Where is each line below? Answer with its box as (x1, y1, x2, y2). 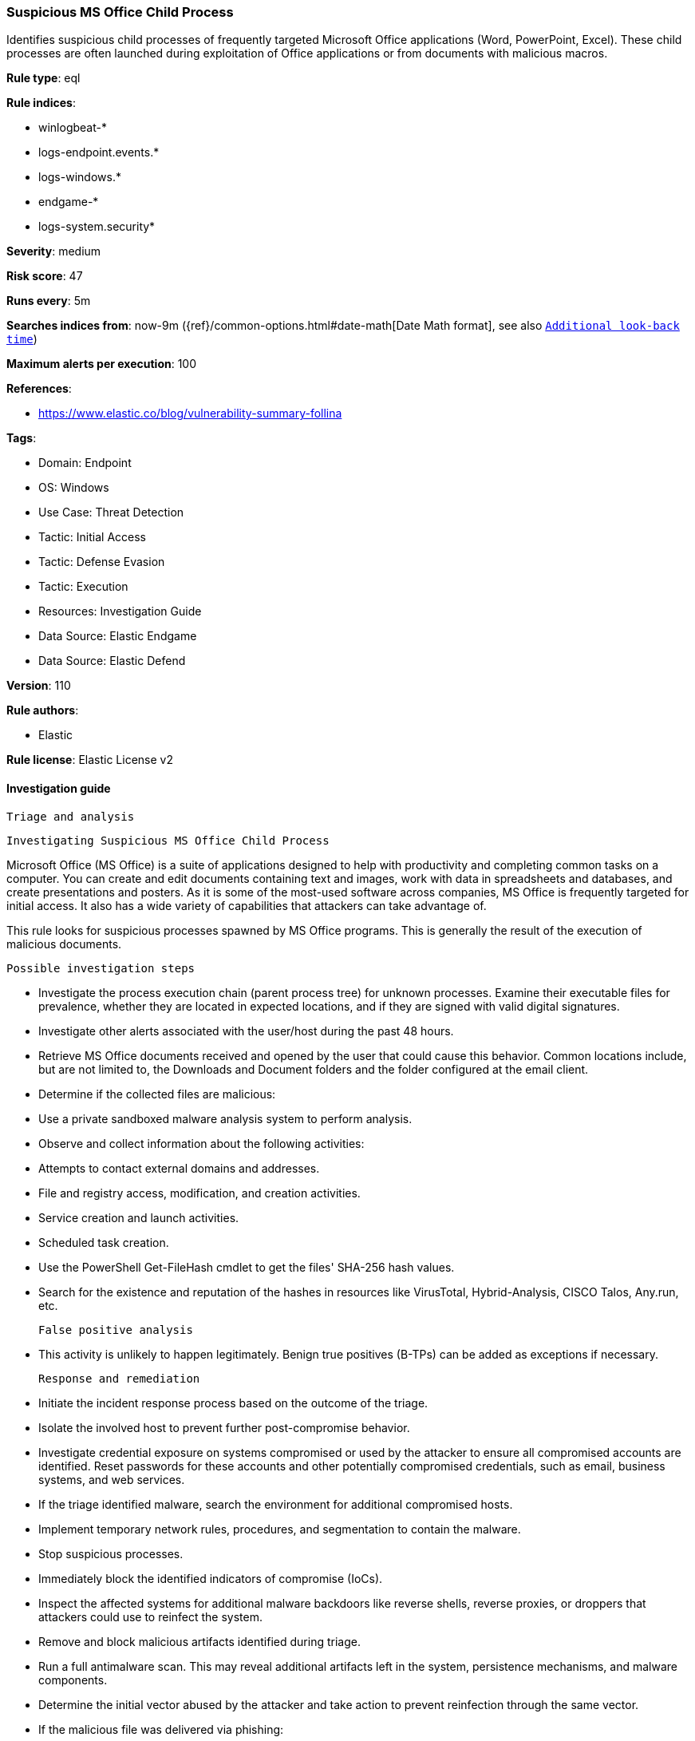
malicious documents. (6, 936, 122, 951)
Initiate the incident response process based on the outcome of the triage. (38, 1395, 428, 1410)
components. (38, 1672, 108, 1687)
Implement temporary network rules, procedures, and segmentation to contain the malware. (38, 1521, 521, 1536)
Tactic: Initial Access (38, 530, 146, 544)
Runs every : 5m (6, 294, 91, 308)
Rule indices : (6, 96, 76, 110)
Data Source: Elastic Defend (38, 654, 186, 668)
